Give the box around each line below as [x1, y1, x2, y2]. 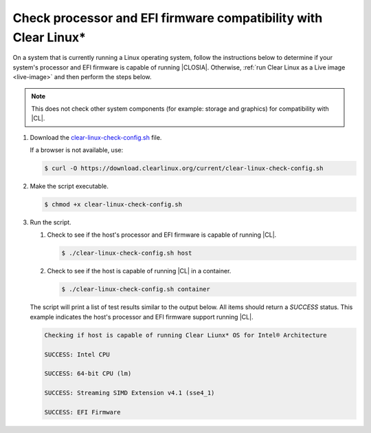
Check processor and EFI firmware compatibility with [12, 10, 323, 25]
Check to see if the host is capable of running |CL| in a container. [47, 267, 232, 275]
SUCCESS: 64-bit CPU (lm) [44, 370, 132, 378]
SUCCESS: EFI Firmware [44, 408, 121, 416]
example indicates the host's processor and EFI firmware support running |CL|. [30, 313, 254, 321]
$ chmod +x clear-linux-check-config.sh [44, 200, 182, 209]
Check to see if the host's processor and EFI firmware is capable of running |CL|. [47, 231, 277, 239]
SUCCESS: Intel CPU [44, 350, 110, 358]
